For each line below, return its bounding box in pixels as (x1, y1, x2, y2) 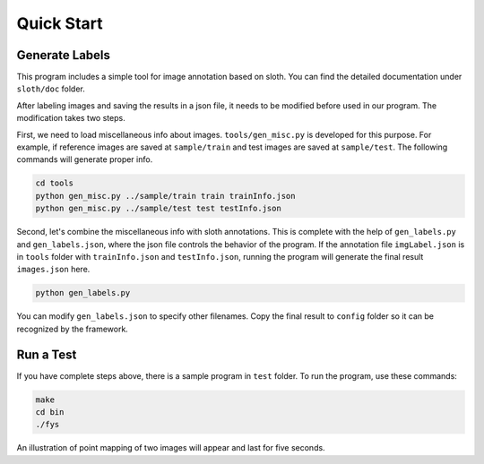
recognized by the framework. (16, 323, 129, 334)
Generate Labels (16, 47, 111, 63)
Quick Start (16, 13, 103, 33)
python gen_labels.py (35, 288, 131, 298)
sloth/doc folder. (16, 83, 85, 94)
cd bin (35, 407, 65, 417)
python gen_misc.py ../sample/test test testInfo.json (35, 203, 281, 214)
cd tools (35, 178, 74, 188)
